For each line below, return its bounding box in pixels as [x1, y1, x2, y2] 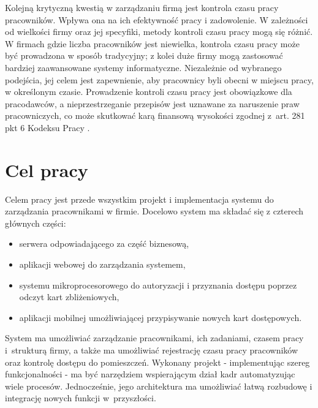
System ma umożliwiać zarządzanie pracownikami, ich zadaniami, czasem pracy [5, 331, 304, 344]
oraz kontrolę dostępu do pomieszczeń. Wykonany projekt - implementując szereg [5, 355, 310, 368]
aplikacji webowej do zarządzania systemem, [19, 258, 186, 271]
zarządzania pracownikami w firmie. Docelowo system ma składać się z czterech [5, 205, 304, 217]
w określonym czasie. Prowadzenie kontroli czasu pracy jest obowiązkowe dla [5, 85, 292, 98]
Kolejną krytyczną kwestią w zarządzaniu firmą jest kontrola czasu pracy [5, 1, 279, 13]
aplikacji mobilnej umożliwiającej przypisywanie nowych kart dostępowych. [19, 311, 302, 323]
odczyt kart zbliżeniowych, [19, 290, 119, 303]
